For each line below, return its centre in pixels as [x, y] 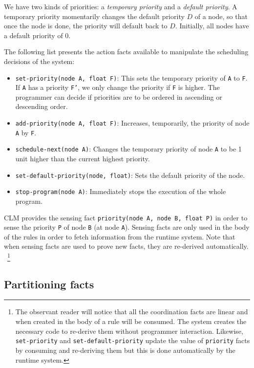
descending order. [42, 106]
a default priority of [33, 35]
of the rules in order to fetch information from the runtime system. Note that [120, 236]
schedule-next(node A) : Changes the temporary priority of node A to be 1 [128, 149]
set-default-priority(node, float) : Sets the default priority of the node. [130, 175]
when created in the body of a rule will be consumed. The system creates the [131, 321]
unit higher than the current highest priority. [83, 159]
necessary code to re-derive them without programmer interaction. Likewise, [129, 331]
